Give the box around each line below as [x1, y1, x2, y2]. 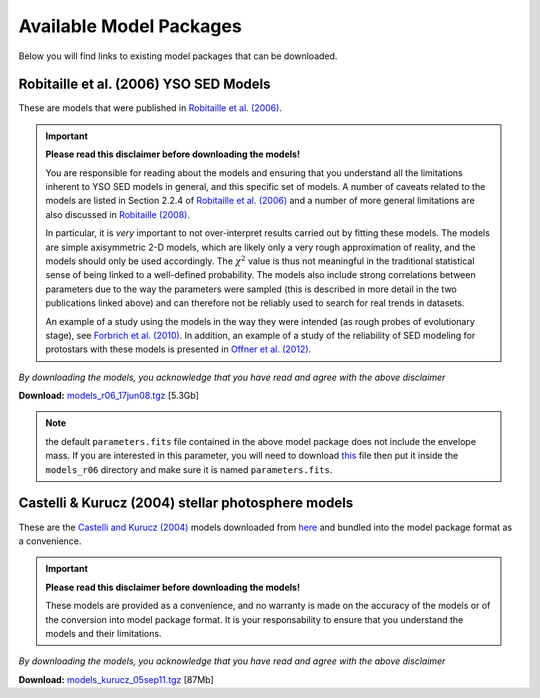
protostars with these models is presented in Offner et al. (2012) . [45, 343, 312, 355]
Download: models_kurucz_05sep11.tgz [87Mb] [18, 673, 214, 685]
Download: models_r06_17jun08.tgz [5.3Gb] [18, 390, 200, 402]
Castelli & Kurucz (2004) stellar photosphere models [18, 495, 354, 512]
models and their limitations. [45, 627, 162, 639]
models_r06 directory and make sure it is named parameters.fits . [45, 463, 333, 475]
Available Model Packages [18, 15, 242, 37]
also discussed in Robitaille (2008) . [45, 208, 190, 220]
